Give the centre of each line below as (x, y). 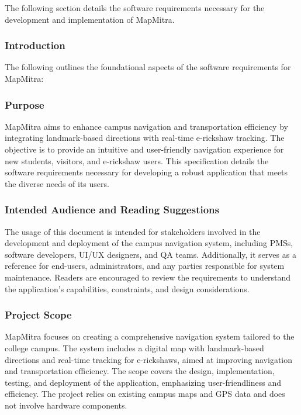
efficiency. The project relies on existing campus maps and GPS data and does (145, 394)
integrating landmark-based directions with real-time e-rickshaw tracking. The (145, 138)
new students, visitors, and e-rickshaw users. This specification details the (137, 160)
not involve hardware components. (66, 405)
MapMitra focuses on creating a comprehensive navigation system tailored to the (150, 336)
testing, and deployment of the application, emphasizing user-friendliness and (143, 382)
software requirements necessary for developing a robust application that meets (146, 172)
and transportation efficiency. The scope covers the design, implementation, (140, 371)
